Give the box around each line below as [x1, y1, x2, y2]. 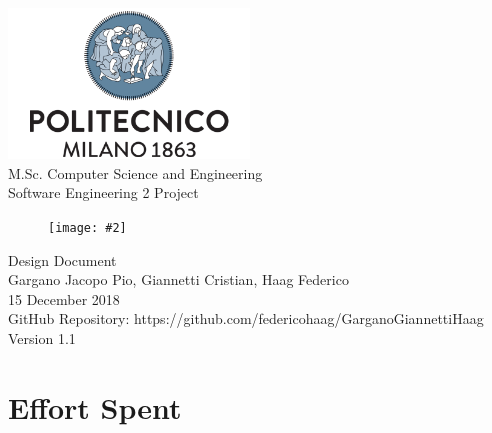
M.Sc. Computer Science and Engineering [8, 162, 263, 183]
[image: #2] [48, 220, 127, 235]
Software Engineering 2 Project [8, 182, 199, 203]
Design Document [8, 249, 117, 270]
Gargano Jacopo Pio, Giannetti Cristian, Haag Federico [8, 269, 349, 290]
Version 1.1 [8, 327, 76, 348]
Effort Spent [8, 386, 182, 427]
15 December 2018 [8, 288, 120, 309]
